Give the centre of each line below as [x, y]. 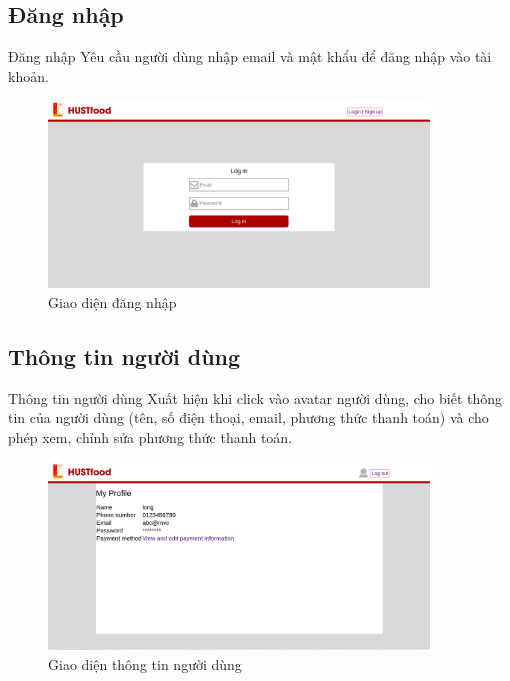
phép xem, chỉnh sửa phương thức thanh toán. [150, 436]
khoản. [28, 75]
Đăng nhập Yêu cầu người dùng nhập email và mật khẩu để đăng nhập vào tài [250, 56]
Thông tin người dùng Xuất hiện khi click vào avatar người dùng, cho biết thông [255, 397]
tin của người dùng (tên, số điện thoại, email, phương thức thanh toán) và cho [248, 417]
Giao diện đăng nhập [112, 301]
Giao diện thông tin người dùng [145, 663]
